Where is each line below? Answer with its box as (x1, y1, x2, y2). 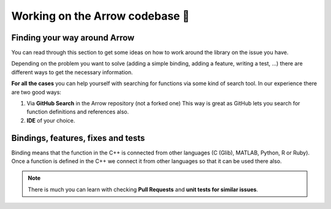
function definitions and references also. (26, 108, 129, 116)
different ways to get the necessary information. (11, 68, 133, 76)
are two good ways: (11, 88, 61, 96)
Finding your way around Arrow (11, 32, 135, 43)
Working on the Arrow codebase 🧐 (11, 9, 190, 23)
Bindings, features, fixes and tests (11, 132, 145, 143)
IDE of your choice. (26, 116, 75, 124)
